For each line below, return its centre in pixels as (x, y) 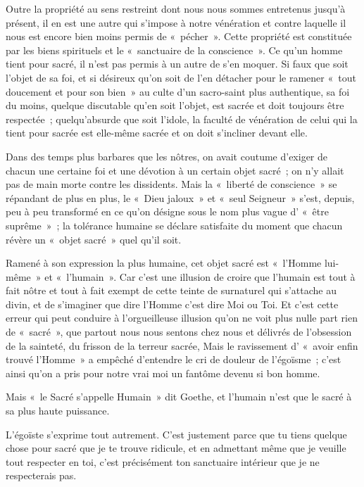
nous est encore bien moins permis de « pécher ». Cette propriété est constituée (179, 36)
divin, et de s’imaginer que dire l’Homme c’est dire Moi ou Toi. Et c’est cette (172, 304)
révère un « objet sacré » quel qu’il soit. (94, 239)
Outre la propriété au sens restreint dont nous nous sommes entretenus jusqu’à (176, 8)
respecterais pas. (41, 475)
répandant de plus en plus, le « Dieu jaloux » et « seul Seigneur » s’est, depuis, (180, 197)
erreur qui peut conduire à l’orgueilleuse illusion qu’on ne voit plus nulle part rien (182, 318)
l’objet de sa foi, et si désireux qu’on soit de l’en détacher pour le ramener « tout (181, 77)
